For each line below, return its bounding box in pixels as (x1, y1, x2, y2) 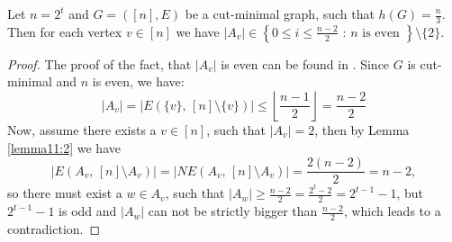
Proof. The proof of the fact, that (7, 54, 192, 73)
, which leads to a (343, 202, 441, 220)
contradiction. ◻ (7, 220, 101, 238)
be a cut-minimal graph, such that (185, 4, 375, 22)
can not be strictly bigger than (148, 202, 318, 220)
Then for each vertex (7, 22, 122, 40)
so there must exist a (7, 184, 122, 202)
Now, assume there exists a (7, 121, 157, 139)
